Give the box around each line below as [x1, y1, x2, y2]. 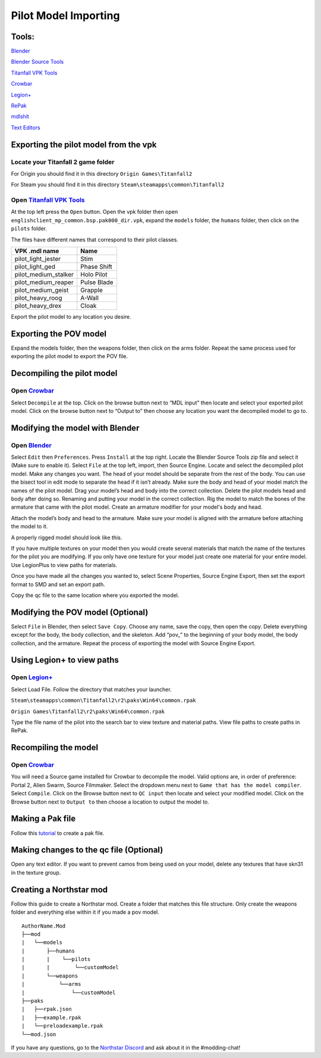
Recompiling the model [11, 742, 98, 753]
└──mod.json [21, 1031, 56, 1038]
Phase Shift [80, 263, 112, 271]
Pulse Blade [80, 278, 114, 287]
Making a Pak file [11, 814, 76, 824]
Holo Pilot [80, 270, 108, 279]
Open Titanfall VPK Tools [11, 196, 86, 204]
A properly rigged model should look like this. [11, 534, 122, 541]
